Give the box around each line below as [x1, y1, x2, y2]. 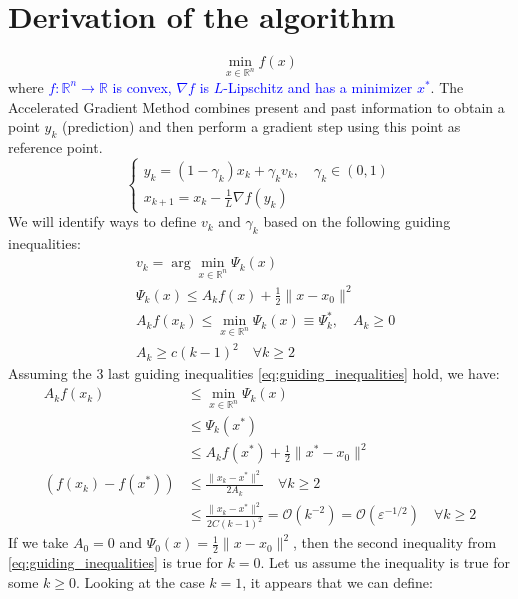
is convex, [112, 76, 172, 97]
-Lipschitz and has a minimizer [223, 76, 413, 97]
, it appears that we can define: [242, 571, 433, 592]
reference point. [8, 136, 103, 157]
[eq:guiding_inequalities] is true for [8, 552, 223, 573]
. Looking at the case [76, 571, 205, 592]
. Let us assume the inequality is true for [260, 552, 511, 573]
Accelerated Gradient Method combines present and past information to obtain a [8, 96, 505, 117]
